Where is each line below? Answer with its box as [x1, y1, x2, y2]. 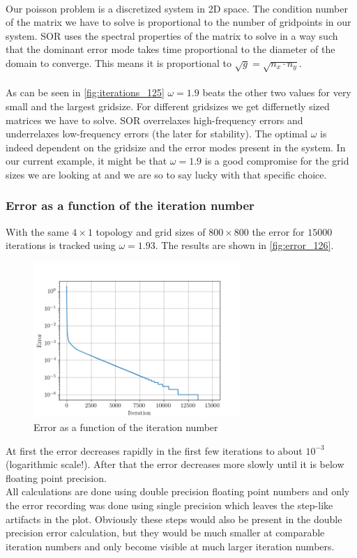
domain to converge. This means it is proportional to [6, 55, 231, 70]
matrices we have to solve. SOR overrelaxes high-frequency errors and [6, 112, 303, 127]
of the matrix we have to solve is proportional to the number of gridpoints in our [6, 15, 351, 29]
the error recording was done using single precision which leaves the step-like [6, 498, 333, 513]
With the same [6, 224, 69, 239]
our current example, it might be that [6, 153, 167, 168]
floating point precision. [6, 470, 107, 485]
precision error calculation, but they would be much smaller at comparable [6, 525, 325, 540]
